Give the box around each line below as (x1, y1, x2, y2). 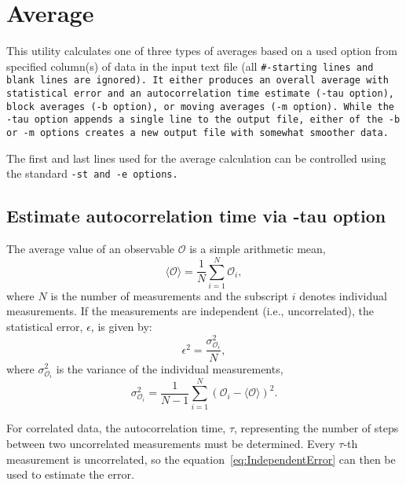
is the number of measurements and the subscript (50, 287, 289, 303)
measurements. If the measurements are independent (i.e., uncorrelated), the (6, 303, 374, 319)
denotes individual (299, 287, 387, 303)
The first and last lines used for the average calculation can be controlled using (6, 149, 386, 166)
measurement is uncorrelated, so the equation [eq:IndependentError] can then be (6, 450, 396, 467)
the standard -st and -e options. (6, 165, 178, 182)
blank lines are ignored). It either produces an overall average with (6, 75, 389, 86)
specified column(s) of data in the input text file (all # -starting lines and (6, 57, 374, 74)
